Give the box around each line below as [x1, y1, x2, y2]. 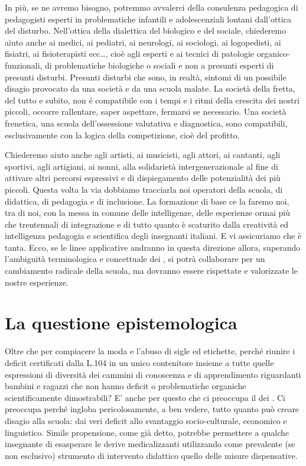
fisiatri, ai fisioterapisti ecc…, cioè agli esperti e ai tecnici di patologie [5, 47, 255, 60]
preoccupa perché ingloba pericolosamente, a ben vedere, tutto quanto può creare [5, 403, 300, 415]
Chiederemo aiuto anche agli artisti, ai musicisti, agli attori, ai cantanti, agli [5, 148, 281, 161]
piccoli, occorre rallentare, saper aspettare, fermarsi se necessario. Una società [5, 105, 287, 118]
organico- [256, 47, 290, 60]
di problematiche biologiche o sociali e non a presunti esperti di [45, 59, 274, 71]
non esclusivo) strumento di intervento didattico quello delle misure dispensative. [5, 449, 298, 461]
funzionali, [5, 59, 43, 71]
